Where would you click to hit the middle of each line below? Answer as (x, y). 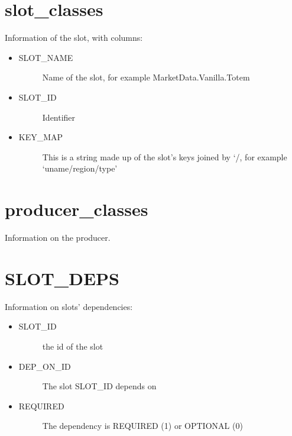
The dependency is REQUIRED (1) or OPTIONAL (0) (142, 426)
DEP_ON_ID (45, 366)
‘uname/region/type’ (80, 168)
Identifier (59, 117)
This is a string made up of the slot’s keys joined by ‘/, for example (165, 156)
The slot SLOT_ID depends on (99, 386)
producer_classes (77, 209)
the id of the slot (73, 346)
